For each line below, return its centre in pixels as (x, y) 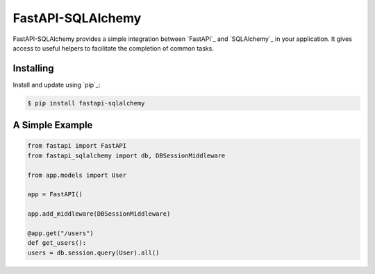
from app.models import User (77, 175)
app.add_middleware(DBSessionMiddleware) (99, 214)
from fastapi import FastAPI (77, 146)
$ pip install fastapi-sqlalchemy (86, 103)
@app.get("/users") (60, 233)
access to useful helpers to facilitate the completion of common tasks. (114, 48)
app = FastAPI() (55, 195)
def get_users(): (57, 243)
